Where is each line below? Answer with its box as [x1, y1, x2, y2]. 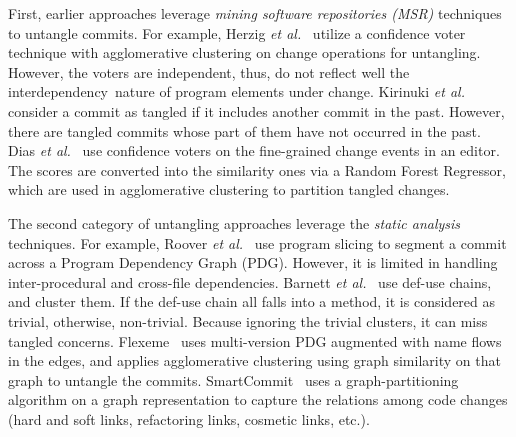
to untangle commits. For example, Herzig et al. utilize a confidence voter [8, 22, 466, 43]
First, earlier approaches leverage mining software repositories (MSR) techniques [8, 3, 502, 23]
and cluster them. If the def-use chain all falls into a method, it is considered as [8, 291, 496, 312]
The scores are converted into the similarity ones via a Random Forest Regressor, [8, 159, 506, 180]
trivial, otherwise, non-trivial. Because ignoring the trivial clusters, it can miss [8, 310, 488, 331]
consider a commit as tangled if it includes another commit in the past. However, [8, 100, 505, 121]
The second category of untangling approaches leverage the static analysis [8, 212, 461, 233]
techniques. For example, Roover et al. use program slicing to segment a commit [8, 232, 507, 253]
